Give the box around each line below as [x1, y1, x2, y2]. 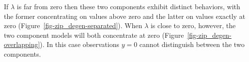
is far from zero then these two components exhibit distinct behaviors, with [16, 1, 240, 11]
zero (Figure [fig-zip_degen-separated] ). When [4, 20, 142, 31]
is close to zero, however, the [150, 20, 236, 31]
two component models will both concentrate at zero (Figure [4, 30, 184, 40]
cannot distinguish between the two [139, 39, 245, 49]
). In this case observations [40, 39, 120, 49]
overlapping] [4, 39, 40, 49]
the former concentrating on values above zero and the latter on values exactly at [4, 11, 246, 21]
